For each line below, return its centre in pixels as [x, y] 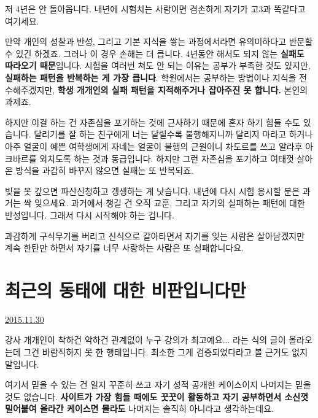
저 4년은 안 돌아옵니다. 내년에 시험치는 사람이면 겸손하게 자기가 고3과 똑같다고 [155, 9]
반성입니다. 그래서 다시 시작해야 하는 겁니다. [90, 215]
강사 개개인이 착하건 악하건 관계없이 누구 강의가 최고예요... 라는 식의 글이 [145, 340]
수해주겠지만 [29, 89]
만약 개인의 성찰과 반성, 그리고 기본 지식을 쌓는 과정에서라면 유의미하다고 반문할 [159, 41]
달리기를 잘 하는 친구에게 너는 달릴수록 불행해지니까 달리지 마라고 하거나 [173, 134]
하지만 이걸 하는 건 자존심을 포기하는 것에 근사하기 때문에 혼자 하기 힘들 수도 [153, 122]
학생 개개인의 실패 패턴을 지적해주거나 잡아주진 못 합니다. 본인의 [183, 89]
